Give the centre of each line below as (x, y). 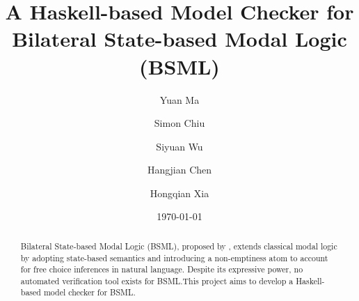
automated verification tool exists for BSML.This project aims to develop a (157, 280)
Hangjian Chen (179, 170)
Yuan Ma (179, 99)
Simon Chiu (179, 123)
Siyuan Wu (179, 146)
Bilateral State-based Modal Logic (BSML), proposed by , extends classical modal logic (179, 246)
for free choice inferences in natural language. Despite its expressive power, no (162, 269)
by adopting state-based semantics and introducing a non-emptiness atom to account (174, 257)
